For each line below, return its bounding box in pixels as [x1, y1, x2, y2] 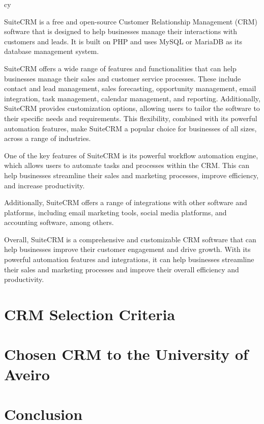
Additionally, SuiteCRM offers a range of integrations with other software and [4, 197, 247, 208]
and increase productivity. [4, 180, 85, 190]
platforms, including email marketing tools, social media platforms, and [4, 207, 227, 217]
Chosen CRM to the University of [4, 344, 248, 364]
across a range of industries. [4, 133, 91, 144]
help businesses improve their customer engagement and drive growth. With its [4, 244, 251, 255]
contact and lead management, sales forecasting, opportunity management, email [4, 83, 256, 94]
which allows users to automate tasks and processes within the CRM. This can [4, 160, 249, 171]
